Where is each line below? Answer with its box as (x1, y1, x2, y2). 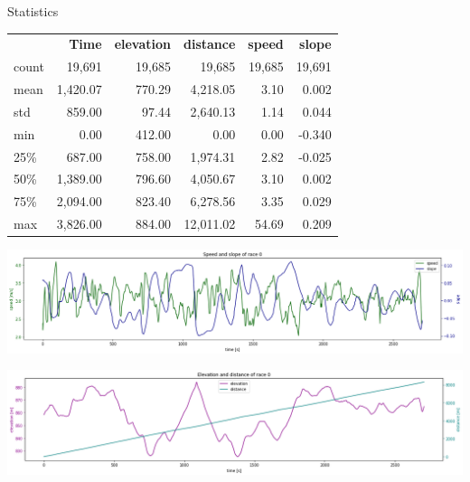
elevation (114, 34, 172, 53)
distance (183, 34, 236, 53)
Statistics (7, 2, 59, 20)
